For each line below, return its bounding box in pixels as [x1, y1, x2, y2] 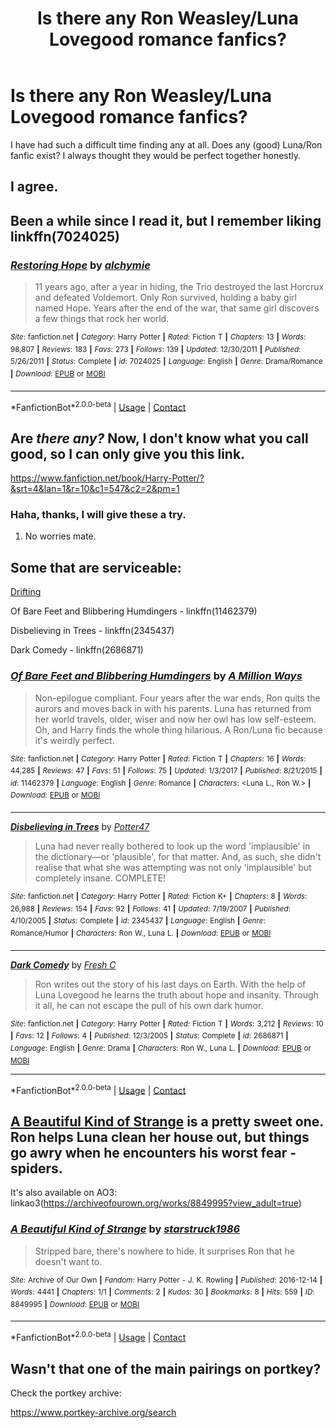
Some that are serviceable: [10, 559, 182, 576]
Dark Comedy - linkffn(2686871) [10, 644, 144, 656]
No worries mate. [24, 530, 97, 542]
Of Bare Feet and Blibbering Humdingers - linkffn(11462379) [10, 605, 258, 617]
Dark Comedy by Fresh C [10, 958, 117, 971]
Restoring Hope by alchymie [10, 258, 151, 272]
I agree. [10, 178, 59, 196]
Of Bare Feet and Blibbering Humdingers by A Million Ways [10, 669, 303, 683]
